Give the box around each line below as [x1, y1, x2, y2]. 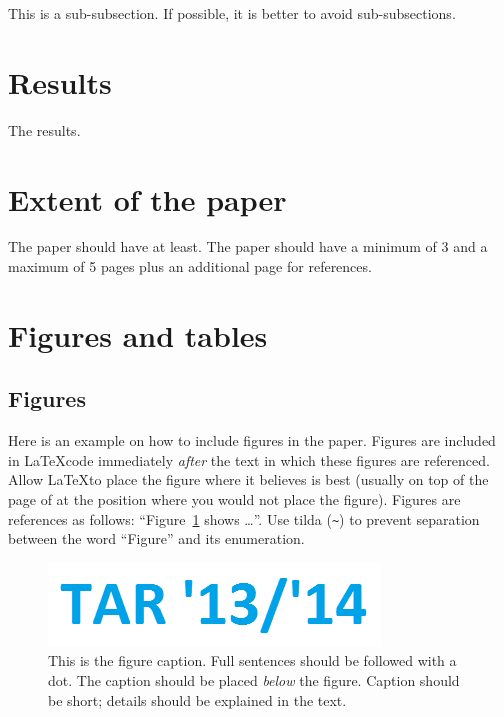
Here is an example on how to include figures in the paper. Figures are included [8, 430, 496, 451]
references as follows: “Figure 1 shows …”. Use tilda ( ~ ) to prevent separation [8, 508, 480, 529]
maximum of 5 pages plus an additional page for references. [8, 256, 372, 277]
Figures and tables [8, 314, 268, 355]
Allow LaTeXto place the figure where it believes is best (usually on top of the [8, 469, 489, 490]
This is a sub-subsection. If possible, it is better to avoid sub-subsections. [8, 3, 456, 23]
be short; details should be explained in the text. [48, 689, 347, 710]
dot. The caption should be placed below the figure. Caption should [48, 670, 460, 691]
